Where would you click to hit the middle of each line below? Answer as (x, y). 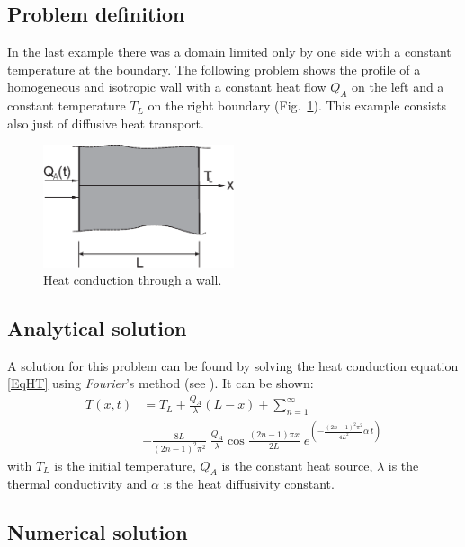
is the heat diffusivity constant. (249, 484)
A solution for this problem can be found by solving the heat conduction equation (233, 365)
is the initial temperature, (125, 465)
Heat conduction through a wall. (133, 280)
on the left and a (398, 87)
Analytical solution (97, 328)
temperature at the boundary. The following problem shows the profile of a (214, 69)
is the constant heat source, (297, 465)
